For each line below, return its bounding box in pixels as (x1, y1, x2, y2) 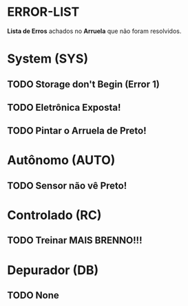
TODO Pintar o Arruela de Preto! (7, 125, 147, 137)
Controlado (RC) (7, 208, 102, 223)
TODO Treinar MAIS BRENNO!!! (7, 234, 143, 246)
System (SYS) (7, 51, 88, 67)
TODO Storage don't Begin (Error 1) (7, 78, 160, 90)
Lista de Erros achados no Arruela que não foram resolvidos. (7, 27, 182, 35)
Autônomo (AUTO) (7, 153, 116, 168)
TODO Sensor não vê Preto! (7, 179, 127, 191)
